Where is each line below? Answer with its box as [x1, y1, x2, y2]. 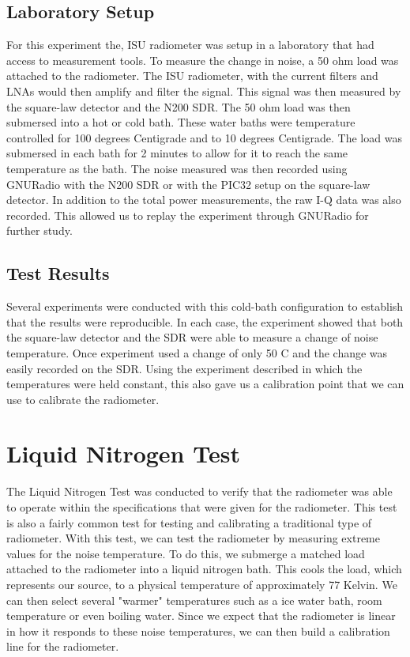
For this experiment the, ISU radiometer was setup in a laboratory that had [6, 36, 374, 53]
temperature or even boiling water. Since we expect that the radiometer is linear [6, 607, 396, 624]
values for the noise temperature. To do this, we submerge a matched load [6, 545, 365, 561]
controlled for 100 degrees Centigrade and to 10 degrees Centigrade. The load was [6, 129, 402, 145]
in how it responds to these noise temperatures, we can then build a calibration [6, 622, 390, 639]
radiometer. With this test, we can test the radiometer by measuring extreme [6, 530, 380, 546]
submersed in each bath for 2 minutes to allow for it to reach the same [6, 145, 348, 161]
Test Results [6, 261, 110, 285]
